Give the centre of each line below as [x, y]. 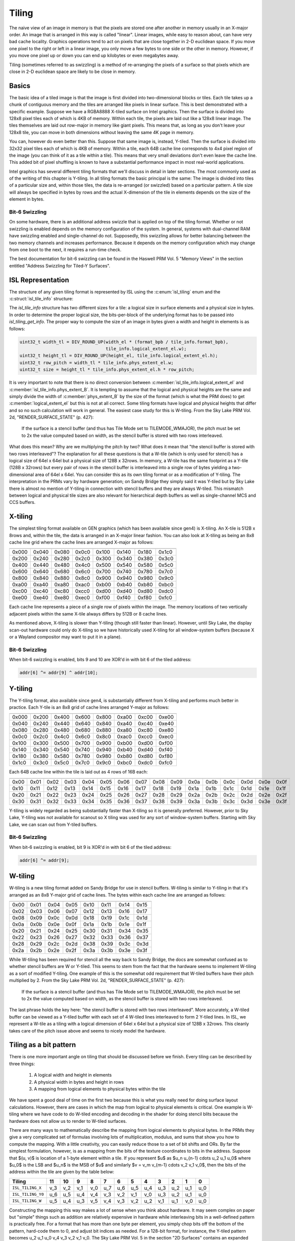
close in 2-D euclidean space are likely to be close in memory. [73, 71]
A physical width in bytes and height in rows [79, 1082]
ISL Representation [39, 280]
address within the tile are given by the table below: [62, 1172]
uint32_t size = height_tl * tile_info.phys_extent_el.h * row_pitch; [107, 370]
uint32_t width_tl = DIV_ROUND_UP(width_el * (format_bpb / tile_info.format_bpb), [124, 342]
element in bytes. [27, 199]
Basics [20, 86]
